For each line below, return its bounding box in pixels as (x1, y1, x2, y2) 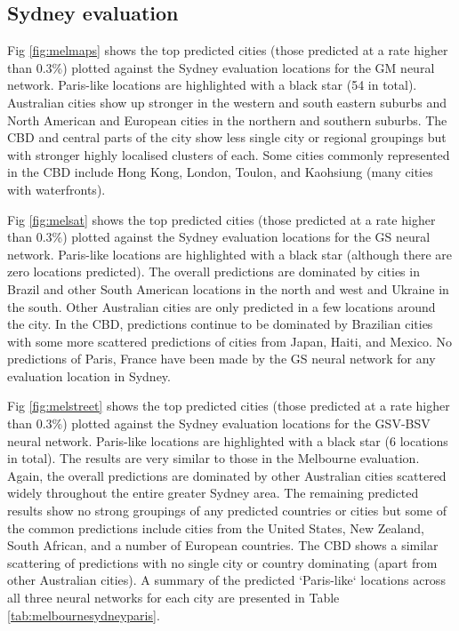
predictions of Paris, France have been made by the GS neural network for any (7, 349, 436, 368)
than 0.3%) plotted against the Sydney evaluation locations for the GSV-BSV (7, 414, 431, 433)
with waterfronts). (7, 180, 106, 198)
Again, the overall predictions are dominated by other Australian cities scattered (7, 466, 447, 484)
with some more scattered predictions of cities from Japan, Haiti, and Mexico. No (7, 331, 452, 350)
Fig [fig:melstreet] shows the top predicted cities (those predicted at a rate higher (7, 396, 450, 415)
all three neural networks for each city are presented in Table (7, 588, 340, 607)
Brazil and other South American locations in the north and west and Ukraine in (7, 279, 449, 298)
